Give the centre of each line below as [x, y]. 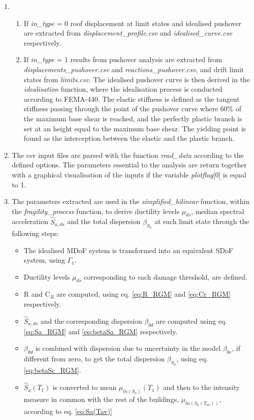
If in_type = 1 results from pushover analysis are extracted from [123, 59]
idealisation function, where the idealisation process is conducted [123, 89]
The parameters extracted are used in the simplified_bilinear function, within [131, 201]
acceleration [30, 221]
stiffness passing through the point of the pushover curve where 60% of [133, 109]
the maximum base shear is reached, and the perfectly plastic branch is [133, 118]
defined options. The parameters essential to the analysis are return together [129, 165]
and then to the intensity [201, 387]
